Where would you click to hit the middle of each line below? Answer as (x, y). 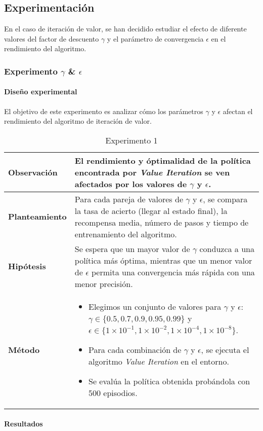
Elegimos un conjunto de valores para (155, 306)
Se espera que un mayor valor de (132, 248)
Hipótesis (27, 266)
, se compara (225, 199)
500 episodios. (113, 392)
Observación (33, 172)
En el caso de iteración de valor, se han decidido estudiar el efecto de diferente (125, 29)
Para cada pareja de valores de (129, 199)
